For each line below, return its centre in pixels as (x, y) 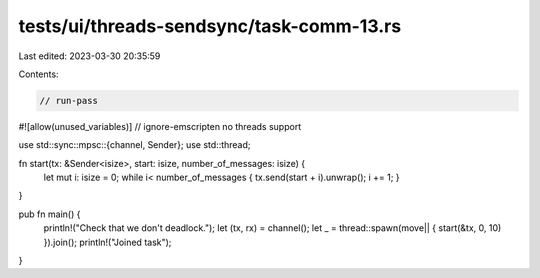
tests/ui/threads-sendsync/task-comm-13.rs (210, 26)
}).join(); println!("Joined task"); (107, 242)
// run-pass (69, 100)
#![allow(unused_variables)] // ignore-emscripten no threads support (160, 126)
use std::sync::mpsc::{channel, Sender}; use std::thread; (134, 145)
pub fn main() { (49, 214)
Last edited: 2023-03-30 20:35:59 (89, 56)
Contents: (38, 74)
